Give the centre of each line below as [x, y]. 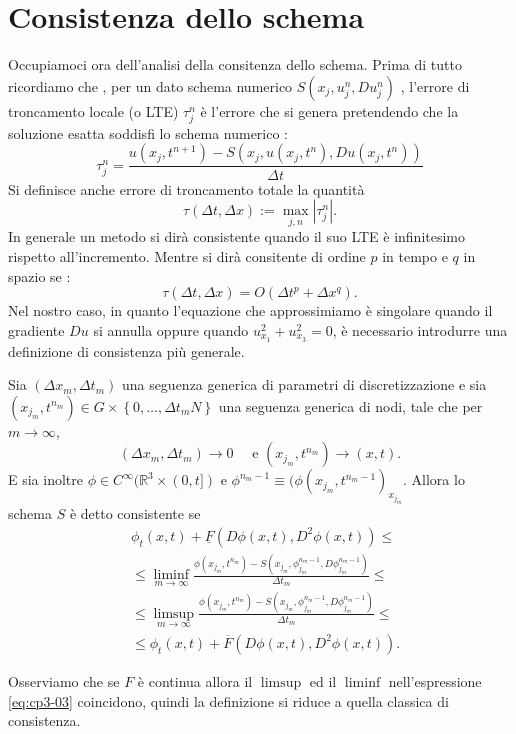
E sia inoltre [45, 479]
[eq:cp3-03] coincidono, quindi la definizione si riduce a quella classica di [228, 700]
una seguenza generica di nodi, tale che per [350, 405]
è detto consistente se [135, 513]
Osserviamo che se [64, 680]
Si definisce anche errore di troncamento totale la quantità [186, 188]
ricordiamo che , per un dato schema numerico [150, 85]
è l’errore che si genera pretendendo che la [329, 110]
